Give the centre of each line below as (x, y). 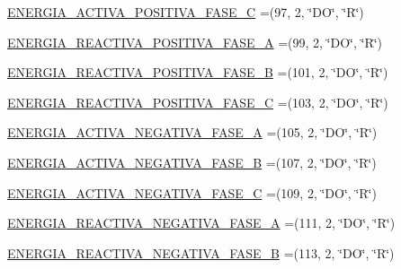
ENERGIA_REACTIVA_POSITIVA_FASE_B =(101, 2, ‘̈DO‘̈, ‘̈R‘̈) (198, 72)
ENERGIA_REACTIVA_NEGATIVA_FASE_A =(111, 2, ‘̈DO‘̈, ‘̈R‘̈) (201, 223)
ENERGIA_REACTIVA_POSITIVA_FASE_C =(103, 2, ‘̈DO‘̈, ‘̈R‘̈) (198, 102)
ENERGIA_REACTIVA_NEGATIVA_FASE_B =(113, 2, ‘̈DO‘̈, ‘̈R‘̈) (201, 252)
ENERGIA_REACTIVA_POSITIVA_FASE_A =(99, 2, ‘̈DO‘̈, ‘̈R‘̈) (195, 42)
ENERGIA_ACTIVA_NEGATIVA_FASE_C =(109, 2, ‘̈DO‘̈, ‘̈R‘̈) (192, 192)
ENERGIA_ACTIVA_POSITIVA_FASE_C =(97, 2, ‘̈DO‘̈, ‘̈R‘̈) (186, 12)
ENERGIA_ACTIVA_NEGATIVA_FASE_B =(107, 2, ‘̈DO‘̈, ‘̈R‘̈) (192, 162)
